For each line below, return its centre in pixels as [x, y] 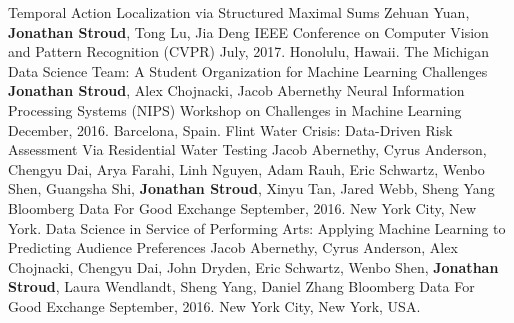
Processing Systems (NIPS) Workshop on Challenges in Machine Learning [235, 109]
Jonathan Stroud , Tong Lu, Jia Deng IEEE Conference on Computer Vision [248, 31]
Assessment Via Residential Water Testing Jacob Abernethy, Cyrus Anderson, [247, 149]
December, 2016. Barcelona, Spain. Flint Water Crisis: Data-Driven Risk [230, 129]
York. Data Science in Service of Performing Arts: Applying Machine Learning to [257, 227]
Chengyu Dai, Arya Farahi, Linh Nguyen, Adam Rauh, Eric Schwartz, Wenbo [246, 168]
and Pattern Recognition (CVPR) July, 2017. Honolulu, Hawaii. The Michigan [249, 51]
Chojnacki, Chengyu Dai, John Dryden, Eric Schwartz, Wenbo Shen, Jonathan [253, 266]
